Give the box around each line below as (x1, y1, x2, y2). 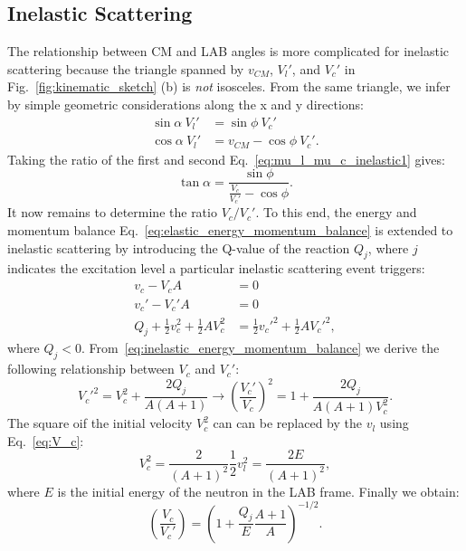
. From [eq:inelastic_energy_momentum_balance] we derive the (81, 338, 440, 357)
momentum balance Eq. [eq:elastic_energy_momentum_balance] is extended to (7, 221, 453, 240)
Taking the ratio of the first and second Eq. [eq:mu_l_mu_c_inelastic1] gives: (7, 149, 445, 168)
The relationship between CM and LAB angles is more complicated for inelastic (7, 42, 450, 61)
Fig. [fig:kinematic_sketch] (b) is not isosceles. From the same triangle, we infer (7, 77, 451, 96)
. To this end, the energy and (255, 203, 417, 222)
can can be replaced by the (213, 413, 363, 432)
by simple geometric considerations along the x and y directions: (7, 94, 364, 113)
